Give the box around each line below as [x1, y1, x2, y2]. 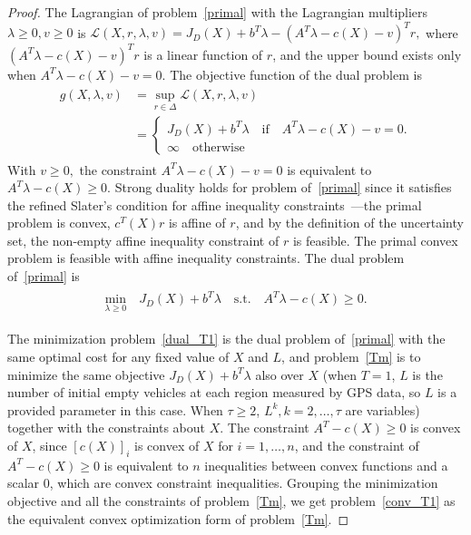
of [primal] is [7, 267, 80, 286]
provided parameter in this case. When [7, 400, 223, 419]
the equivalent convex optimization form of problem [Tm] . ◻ [7, 509, 349, 528]
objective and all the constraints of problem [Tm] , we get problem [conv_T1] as [7, 491, 456, 510]
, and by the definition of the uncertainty [235, 213, 464, 232]
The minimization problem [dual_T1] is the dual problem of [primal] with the [7, 329, 446, 348]
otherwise [191, 141, 245, 154]
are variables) [345, 400, 420, 419]
